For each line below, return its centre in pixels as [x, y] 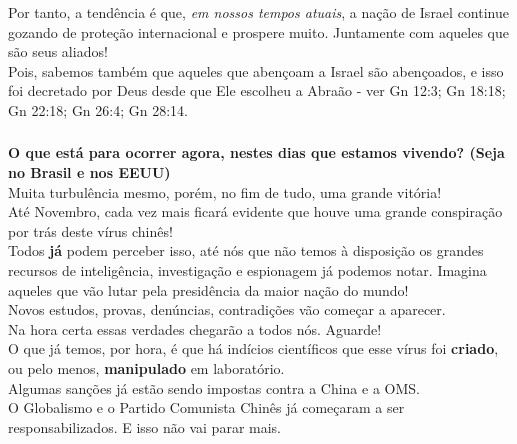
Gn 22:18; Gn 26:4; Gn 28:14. [98, 109]
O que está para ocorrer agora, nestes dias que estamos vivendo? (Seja [256, 152]
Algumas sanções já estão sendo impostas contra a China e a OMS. [214, 387]
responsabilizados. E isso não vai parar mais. [144, 426]
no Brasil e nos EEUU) [89, 172]
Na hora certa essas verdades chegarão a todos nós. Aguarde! [195, 328]
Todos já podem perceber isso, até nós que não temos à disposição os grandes [246, 250]
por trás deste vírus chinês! [90, 230]
